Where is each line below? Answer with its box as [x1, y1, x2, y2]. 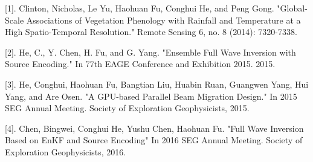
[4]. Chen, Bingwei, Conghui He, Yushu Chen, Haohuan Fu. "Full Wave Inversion [5, 121, 304, 134]
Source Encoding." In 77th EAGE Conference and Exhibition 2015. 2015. [5, 57, 276, 70]
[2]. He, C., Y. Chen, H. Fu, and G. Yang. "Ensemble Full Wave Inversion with [5, 45, 296, 58]
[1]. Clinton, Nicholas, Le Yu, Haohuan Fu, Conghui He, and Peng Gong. [5, 2, 274, 14]
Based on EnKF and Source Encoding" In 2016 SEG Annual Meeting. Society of [5, 134, 303, 146]
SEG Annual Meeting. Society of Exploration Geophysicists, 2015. [5, 102, 250, 114]
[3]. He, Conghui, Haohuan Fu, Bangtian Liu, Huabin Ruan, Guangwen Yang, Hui [5, 77, 309, 90]
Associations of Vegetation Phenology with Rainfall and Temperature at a [26, 13, 301, 26]
